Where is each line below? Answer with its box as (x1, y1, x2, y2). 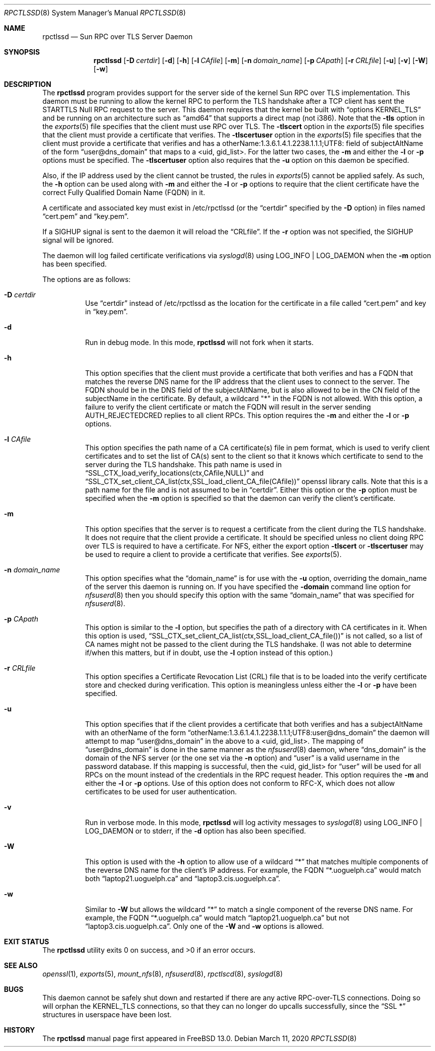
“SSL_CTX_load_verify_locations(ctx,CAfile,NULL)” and (85, 469, 264, 477)
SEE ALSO (4, 961, 38, 970)
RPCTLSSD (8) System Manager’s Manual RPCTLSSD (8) (4, 8, 186, 17)
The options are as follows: (42, 275, 131, 283)
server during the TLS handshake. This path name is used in (85, 460, 282, 469)
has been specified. (42, 260, 107, 268)
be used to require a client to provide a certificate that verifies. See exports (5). (85, 550, 342, 559)
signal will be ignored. (42, 236, 114, 244)
